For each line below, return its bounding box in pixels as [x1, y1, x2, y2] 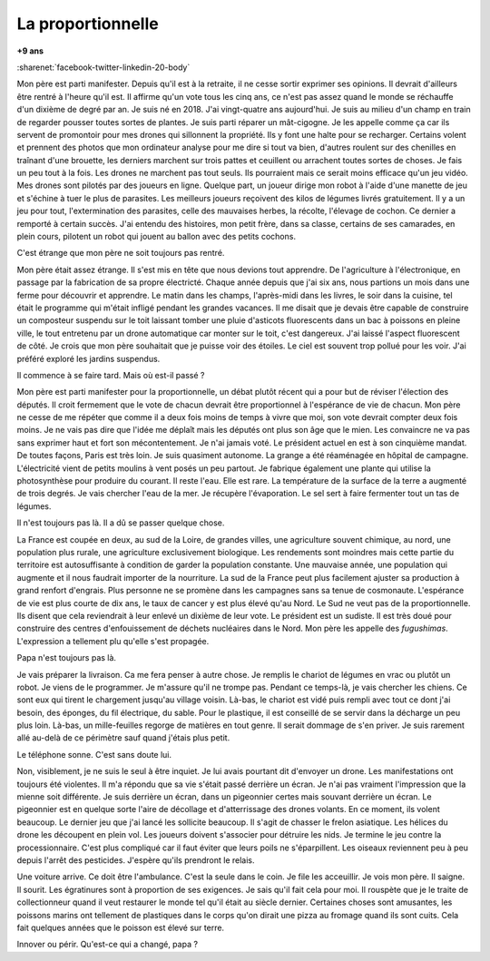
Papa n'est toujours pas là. [16, 652, 117, 663]
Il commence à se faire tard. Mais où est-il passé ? [16, 369, 205, 380]
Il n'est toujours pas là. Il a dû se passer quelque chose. [16, 517, 225, 528]
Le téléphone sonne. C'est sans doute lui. [16, 749, 172, 760]
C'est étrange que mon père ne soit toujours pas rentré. [16, 248, 225, 259]
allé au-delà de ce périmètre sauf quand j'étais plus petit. [16, 732, 230, 743]
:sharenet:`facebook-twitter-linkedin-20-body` [16, 62, 191, 73]
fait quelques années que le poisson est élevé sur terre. [16, 922, 225, 933]
